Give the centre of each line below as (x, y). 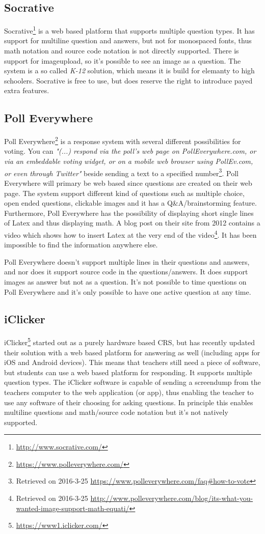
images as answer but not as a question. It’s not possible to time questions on (125, 281)
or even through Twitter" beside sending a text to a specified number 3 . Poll (121, 172)
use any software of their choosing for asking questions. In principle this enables (129, 402)
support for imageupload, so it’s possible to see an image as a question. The (123, 60)
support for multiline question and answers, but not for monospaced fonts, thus (128, 40)
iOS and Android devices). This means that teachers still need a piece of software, (132, 362)
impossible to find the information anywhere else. (81, 245)
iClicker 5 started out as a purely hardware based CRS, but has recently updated (129, 341)
